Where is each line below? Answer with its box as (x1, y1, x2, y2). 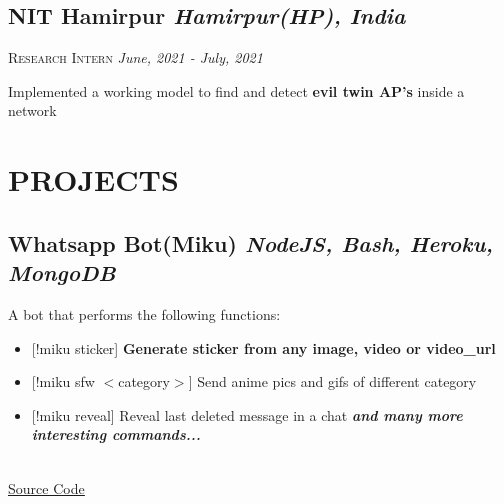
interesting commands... (31, 424, 201, 445)
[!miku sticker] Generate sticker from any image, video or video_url (31, 337, 496, 358)
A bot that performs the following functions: (8, 303, 281, 324)
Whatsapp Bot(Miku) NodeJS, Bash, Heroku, (8, 227, 493, 258)
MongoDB (8, 257, 116, 288)
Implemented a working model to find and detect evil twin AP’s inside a (8, 80, 465, 101)
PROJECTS (8, 159, 179, 200)
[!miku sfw (31, 371, 95, 392)
